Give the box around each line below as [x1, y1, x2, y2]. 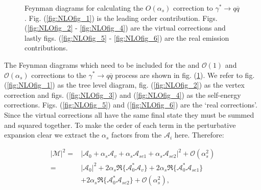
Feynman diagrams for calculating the [25, 3, 144, 13]
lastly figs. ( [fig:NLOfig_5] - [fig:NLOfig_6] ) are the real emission [25, 32, 229, 43]
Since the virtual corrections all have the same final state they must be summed [4, 109, 254, 120]
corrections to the [31, 69, 86, 80]
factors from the [111, 129, 162, 140]
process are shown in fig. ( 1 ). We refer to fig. [115, 69, 255, 80]
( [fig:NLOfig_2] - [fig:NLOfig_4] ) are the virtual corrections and [25, 22, 226, 33]
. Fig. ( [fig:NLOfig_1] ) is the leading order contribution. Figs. [25, 12, 218, 23]
